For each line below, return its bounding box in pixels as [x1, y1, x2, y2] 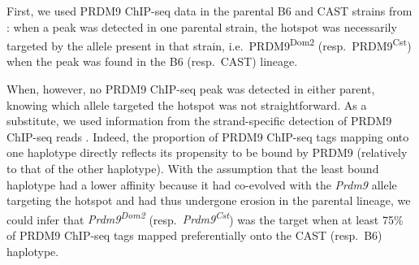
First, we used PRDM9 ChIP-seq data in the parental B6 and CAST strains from [6, 2, 413, 19]
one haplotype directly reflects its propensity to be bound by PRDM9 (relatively [6, 144, 408, 161]
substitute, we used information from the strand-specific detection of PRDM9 [6, 112, 392, 129]
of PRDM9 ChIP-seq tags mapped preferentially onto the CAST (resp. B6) [6, 227, 382, 244]
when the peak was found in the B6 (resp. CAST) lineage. [6, 53, 298, 70]
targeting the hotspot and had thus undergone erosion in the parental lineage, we [6, 192, 411, 209]
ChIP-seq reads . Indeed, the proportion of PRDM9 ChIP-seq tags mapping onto [6, 128, 409, 145]
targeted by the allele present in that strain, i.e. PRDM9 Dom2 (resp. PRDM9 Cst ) [6, 35, 412, 54]
